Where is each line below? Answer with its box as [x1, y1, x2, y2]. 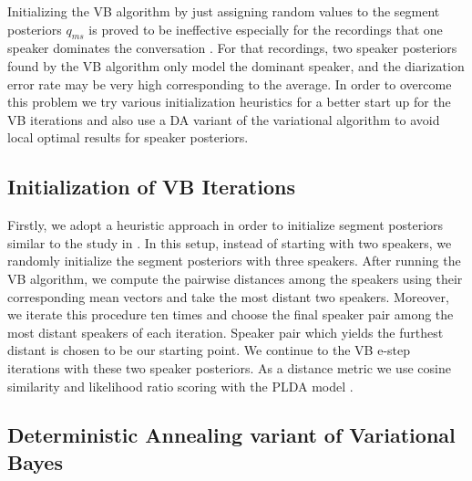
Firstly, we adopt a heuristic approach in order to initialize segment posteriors [7, 215, 444, 235]
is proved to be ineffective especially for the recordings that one [88, 19, 443, 38]
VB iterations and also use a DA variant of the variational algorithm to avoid [7, 110, 440, 129]
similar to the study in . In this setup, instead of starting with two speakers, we [7, 233, 452, 252]
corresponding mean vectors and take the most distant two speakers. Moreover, [7, 287, 449, 306]
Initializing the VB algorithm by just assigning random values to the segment [7, 2, 440, 20]
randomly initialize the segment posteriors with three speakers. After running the [7, 251, 461, 270]
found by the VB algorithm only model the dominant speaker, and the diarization [7, 56, 465, 75]
